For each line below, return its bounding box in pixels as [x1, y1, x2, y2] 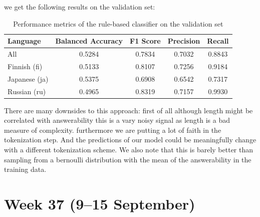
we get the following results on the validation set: [4, 2, 155, 12]
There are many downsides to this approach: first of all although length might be [4, 105, 253, 115]
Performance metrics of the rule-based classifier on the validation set [13, 18, 223, 29]
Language [8, 36, 41, 46]
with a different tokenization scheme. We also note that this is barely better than [4, 144, 253, 155]
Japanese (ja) [8, 73, 49, 84]
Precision [167, 36, 200, 46]
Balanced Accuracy [55, 36, 123, 46]
